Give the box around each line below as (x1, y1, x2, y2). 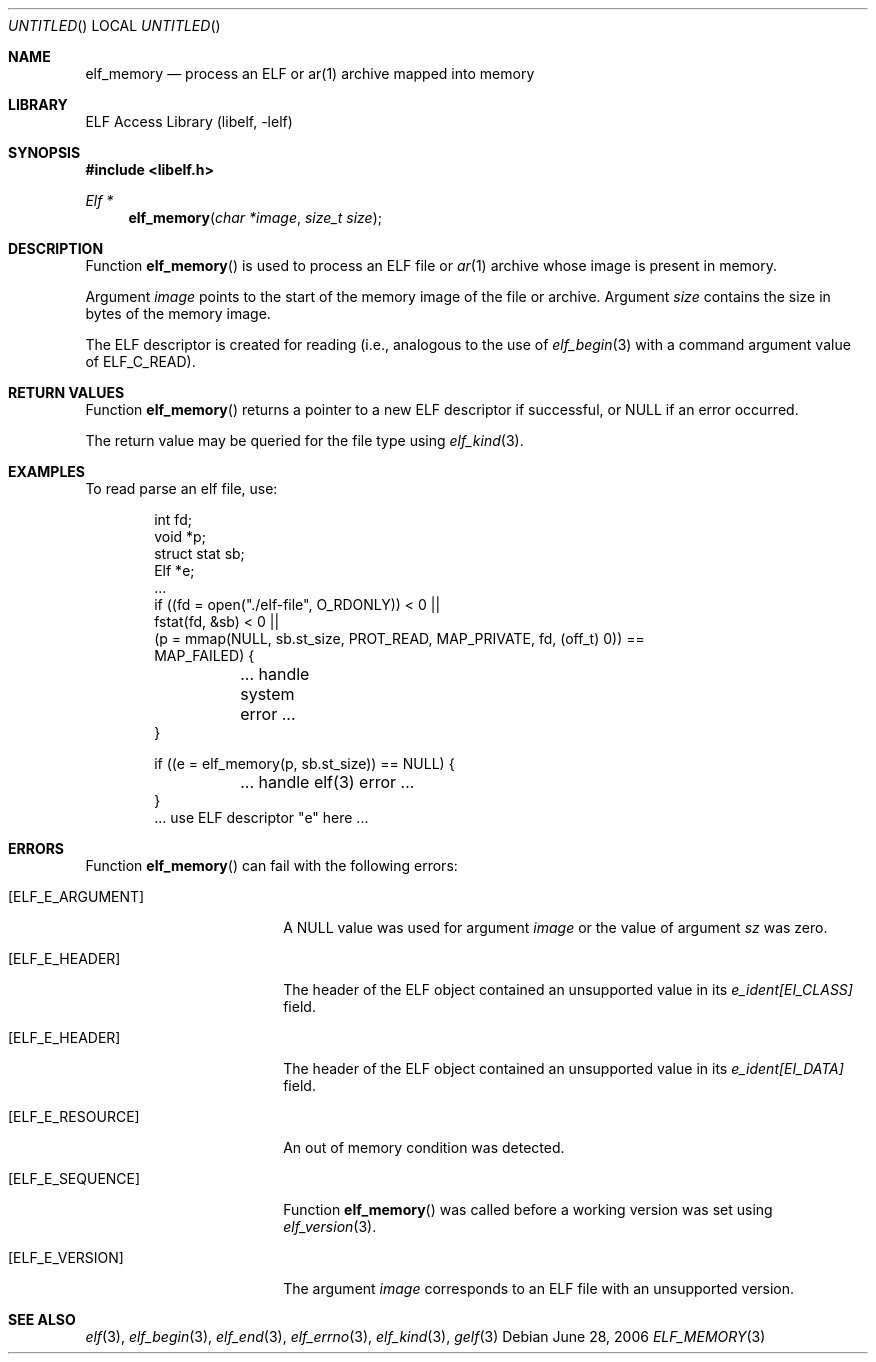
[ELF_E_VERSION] (8, 1249, 124, 1266)
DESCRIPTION (8, 240, 104, 257)
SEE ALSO (8, 1311, 76, 1328)
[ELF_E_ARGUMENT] (8, 888, 145, 905)
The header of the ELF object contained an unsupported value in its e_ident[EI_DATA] (283, 1060, 844, 1077)
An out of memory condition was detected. (283, 1139, 565, 1156)
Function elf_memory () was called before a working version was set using (283, 1201, 773, 1218)
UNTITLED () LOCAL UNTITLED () (8, 17, 221, 34)
